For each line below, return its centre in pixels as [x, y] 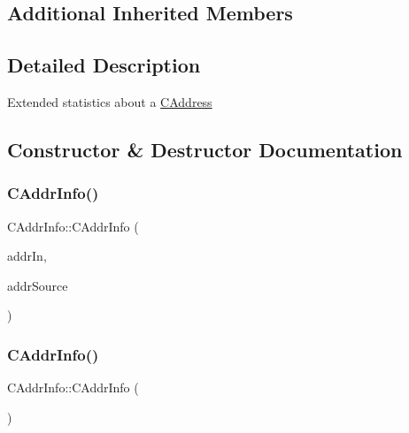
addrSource [38, 285]
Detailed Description [104, 65]
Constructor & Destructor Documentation [205, 149]
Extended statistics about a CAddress [110, 101]
